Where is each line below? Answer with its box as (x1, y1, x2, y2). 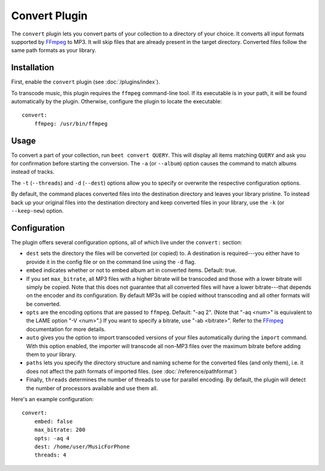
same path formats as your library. (11, 47, 96, 54)
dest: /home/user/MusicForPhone (34, 443, 130, 450)
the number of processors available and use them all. (26, 384, 158, 392)
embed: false (34, 418, 73, 425)
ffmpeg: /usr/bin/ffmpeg (34, 120, 108, 127)
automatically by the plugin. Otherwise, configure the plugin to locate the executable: (11, 98, 222, 105)
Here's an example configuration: (11, 395, 94, 402)
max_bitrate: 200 (34, 426, 85, 433)
